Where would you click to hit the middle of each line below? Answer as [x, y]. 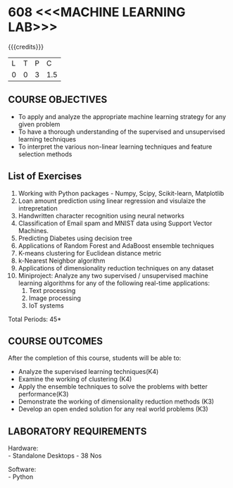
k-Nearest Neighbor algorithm [62, 261]
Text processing [52, 290]
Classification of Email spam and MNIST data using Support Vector [115, 223]
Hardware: [23, 449]
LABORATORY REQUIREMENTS [77, 431]
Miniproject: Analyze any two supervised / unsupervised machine [113, 275]
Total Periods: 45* [35, 319]
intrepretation [38, 208]
